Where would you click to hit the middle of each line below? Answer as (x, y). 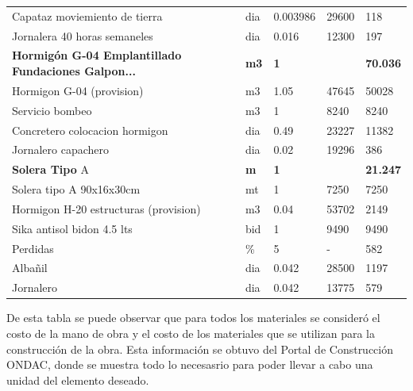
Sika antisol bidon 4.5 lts (72, 228)
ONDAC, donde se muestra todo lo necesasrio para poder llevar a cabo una (190, 364)
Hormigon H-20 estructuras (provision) (106, 208)
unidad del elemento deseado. (78, 379)
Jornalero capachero (61, 149)
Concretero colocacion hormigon (90, 130)
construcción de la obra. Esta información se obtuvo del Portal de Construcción (200, 349)
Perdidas (33, 248)
